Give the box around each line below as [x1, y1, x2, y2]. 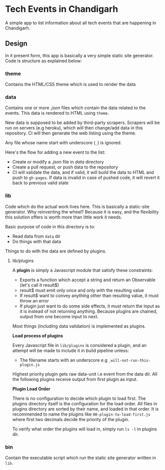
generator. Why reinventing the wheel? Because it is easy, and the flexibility [5, 209, 159, 214]
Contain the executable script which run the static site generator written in [5, 455, 157, 461]
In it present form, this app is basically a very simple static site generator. [5, 52, 154, 58]
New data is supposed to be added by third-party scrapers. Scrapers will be [5, 120, 160, 126]
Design [5, 40, 28, 48]
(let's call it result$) [19, 282, 59, 288]
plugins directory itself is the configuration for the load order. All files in [12, 400, 157, 406]
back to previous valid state [12, 180, 69, 186]
